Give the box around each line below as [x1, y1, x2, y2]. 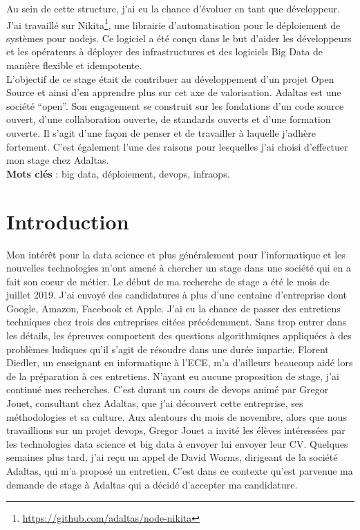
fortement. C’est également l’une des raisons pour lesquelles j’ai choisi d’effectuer [6, 139, 348, 153]
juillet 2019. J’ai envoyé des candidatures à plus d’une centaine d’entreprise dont [6, 287, 347, 302]
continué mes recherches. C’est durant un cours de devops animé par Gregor [6, 382, 329, 397]
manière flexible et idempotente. [6, 58, 142, 73]
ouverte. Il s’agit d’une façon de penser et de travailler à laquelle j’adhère [6, 126, 316, 140]
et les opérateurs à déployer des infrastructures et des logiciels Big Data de [6, 44, 323, 59]
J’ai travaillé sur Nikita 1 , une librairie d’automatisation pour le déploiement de [6, 15, 341, 32]
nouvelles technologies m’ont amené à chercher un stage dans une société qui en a [6, 261, 351, 275]
